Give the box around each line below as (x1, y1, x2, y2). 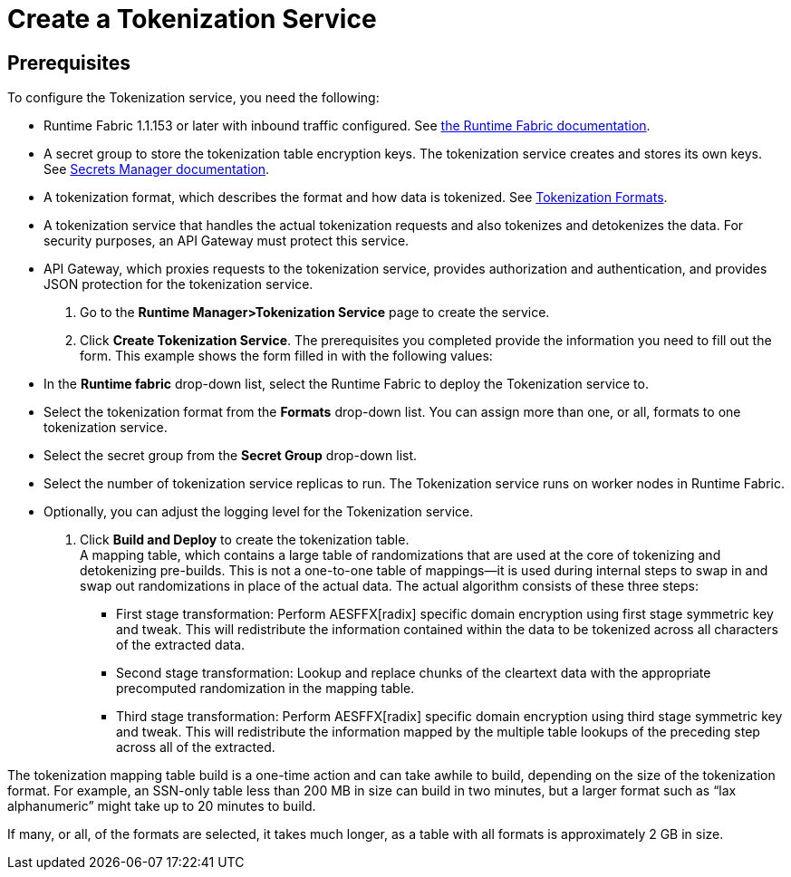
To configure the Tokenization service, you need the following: (7, 90, 380, 106)
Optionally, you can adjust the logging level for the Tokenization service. (43, 504, 474, 520)
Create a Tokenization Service (7, 4, 377, 34)
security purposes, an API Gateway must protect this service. (43, 233, 410, 249)
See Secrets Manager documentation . (43, 161, 270, 178)
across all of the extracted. (116, 739, 275, 756)
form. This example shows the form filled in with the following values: (80, 348, 493, 364)
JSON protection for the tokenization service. (43, 276, 314, 293)
